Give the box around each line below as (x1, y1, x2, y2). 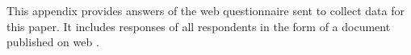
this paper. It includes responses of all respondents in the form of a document (6, 18, 391, 34)
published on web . (6, 33, 99, 50)
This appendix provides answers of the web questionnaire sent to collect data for (6, 2, 405, 18)
